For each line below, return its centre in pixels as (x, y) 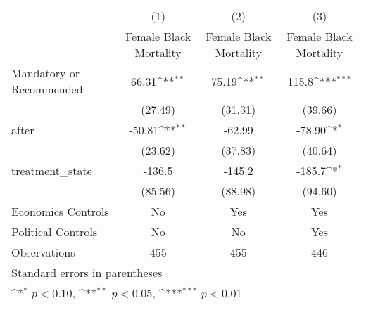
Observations (43, 252)
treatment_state (52, 170)
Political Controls (55, 232)
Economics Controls (60, 211)
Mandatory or (46, 73)
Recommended (47, 89)
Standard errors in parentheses (87, 272)
